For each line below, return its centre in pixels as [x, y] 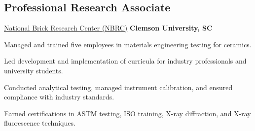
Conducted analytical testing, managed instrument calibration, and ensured [118, 87]
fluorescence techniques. [40, 123]
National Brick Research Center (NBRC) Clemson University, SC [108, 28]
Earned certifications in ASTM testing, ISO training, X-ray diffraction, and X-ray [127, 113]
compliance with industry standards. [59, 97]
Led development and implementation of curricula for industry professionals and [125, 61]
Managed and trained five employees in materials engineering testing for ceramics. [128, 44]
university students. [34, 70]
